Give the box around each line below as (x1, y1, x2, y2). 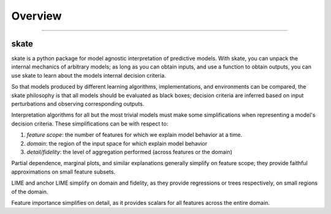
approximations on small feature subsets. (11, 168, 116, 175)
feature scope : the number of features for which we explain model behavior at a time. (26, 131, 243, 139)
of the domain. (11, 188, 48, 195)
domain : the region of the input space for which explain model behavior (26, 139, 208, 147)
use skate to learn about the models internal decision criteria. (11, 72, 166, 79)
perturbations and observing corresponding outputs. (11, 100, 145, 108)
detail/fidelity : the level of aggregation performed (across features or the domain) (26, 148, 233, 155)
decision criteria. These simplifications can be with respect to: (11, 120, 169, 127)
